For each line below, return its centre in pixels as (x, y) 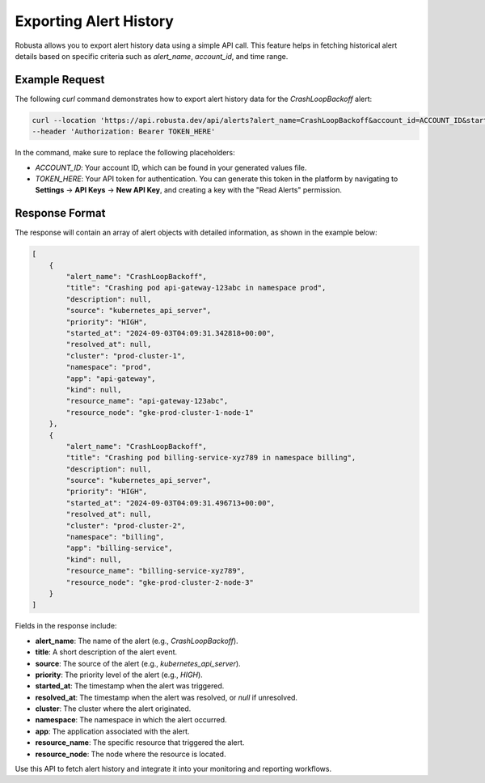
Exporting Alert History (94, 21)
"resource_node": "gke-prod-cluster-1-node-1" (160, 412)
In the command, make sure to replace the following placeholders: (125, 153)
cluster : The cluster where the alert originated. (113, 709)
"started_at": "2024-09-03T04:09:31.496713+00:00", (171, 503)
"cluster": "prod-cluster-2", (126, 525)
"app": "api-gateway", (111, 379)
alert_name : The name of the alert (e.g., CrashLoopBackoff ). (137, 641)
